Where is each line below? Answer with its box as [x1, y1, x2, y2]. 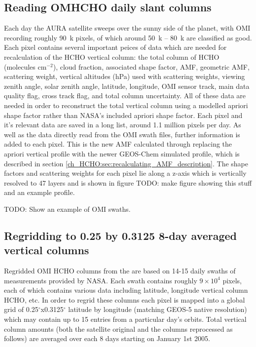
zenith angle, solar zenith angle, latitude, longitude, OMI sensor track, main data [4, 80, 250, 91]
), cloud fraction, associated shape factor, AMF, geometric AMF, [53, 61, 250, 72]
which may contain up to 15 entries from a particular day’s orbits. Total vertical [4, 314, 247, 324]
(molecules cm [4, 61, 47, 72]
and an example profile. [4, 187, 75, 197]
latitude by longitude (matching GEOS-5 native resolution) [68, 304, 247, 314]
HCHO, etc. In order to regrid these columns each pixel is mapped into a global [4, 294, 245, 305]
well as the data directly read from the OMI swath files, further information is [4, 129, 240, 139]
